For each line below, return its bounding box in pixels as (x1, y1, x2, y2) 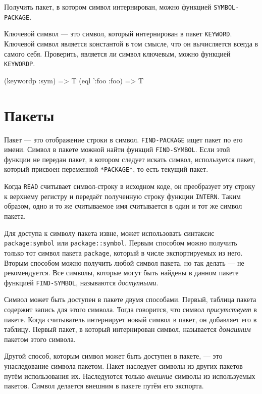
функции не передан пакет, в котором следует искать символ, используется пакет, (4, 154, 255, 164)
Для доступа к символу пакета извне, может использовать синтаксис (4, 227, 215, 238)
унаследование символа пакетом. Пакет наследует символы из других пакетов (4, 360, 243, 371)
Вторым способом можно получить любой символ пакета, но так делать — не (4, 257, 244, 268)
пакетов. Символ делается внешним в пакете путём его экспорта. (4, 380, 204, 391)
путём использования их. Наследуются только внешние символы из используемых (4, 370, 255, 381)
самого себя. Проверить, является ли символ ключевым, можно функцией (4, 48, 231, 59)
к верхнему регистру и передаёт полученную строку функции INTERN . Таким (4, 190, 241, 201)
